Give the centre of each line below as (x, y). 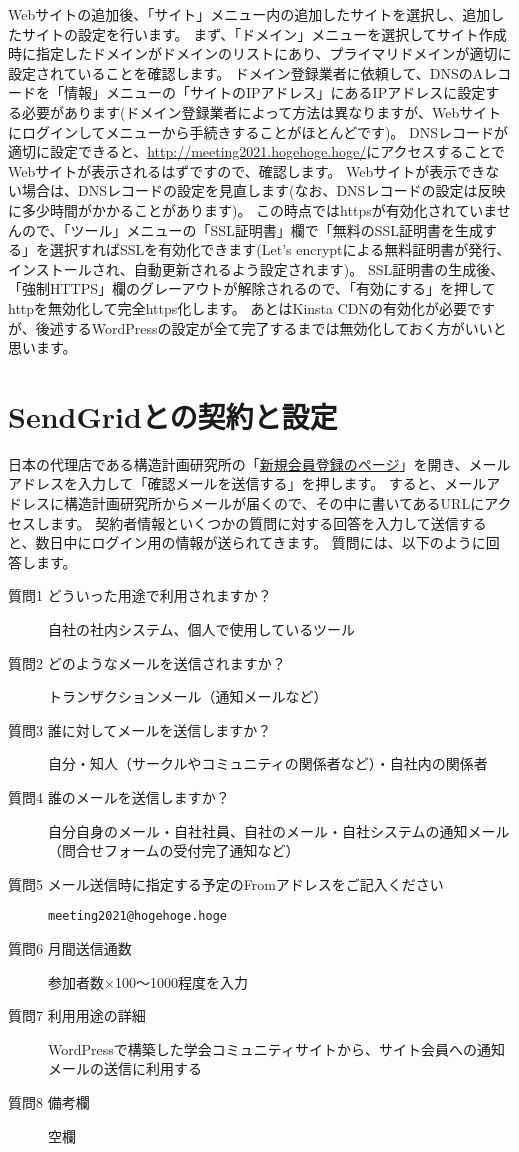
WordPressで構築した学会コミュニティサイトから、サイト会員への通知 (276, 1048)
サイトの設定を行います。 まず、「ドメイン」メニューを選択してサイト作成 (264, 33)
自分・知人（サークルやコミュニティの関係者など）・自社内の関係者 (268, 763)
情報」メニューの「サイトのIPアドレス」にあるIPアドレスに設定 (274, 92)
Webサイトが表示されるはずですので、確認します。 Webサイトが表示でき (247, 170)
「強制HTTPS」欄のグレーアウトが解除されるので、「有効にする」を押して (252, 288)
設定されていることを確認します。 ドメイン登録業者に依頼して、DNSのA (246, 72)
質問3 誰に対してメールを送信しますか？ (140, 729)
